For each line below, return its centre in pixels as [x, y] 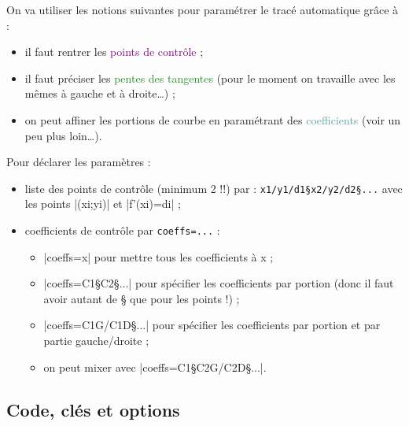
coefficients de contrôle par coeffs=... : [122, 230]
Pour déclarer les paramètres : [79, 162]
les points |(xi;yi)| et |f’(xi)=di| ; [103, 204]
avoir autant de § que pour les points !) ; [142, 298]
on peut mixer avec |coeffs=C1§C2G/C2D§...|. [155, 367]
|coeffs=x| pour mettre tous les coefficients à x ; [158, 256]
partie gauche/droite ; [96, 341]
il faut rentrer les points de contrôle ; [114, 52]
